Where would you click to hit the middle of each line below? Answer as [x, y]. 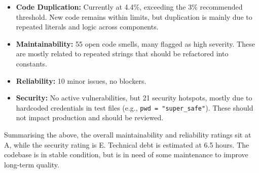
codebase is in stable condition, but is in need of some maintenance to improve [126, 154]
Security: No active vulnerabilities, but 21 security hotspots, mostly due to [134, 98]
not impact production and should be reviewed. [90, 117]
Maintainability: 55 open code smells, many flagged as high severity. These [135, 43]
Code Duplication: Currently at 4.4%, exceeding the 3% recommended [129, 7]
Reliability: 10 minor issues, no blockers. [81, 80]
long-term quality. [32, 164]
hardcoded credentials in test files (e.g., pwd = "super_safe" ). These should [135, 107]
